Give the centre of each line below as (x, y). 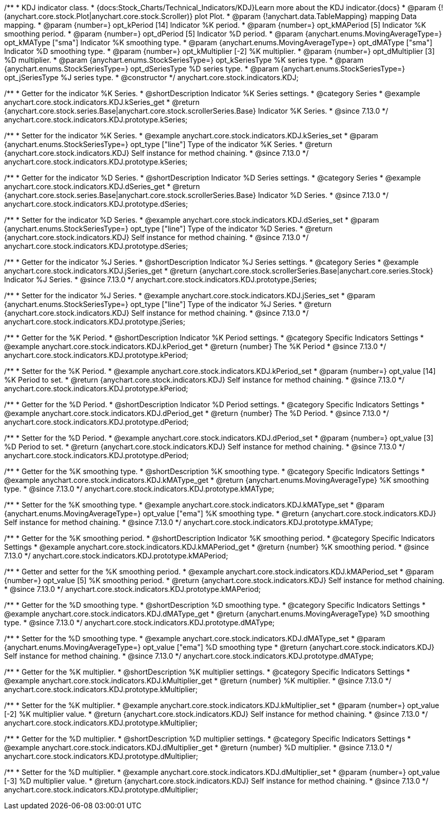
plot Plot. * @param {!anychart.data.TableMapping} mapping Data (306, 16)
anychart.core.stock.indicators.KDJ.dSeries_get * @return (102, 186)
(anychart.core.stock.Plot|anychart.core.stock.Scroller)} (99, 16)
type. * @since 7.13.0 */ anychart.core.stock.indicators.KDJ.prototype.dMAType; (140, 622)
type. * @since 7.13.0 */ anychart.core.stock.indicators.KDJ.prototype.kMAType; (139, 489)
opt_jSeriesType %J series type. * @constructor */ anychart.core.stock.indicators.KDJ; (151, 77)
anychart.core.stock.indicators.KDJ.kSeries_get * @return (102, 102)
